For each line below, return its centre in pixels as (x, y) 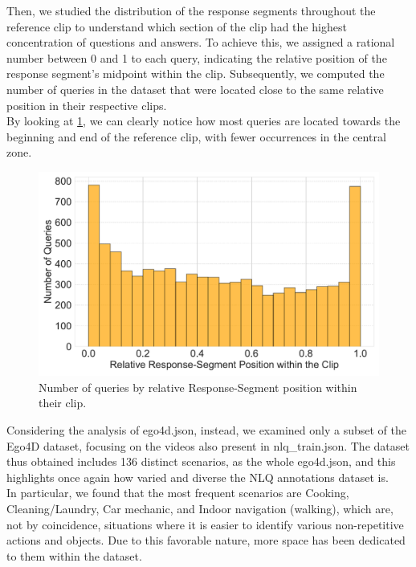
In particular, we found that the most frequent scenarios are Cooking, (178, 493)
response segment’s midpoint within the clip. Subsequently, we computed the (196, 73)
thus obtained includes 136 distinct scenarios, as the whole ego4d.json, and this (201, 461)
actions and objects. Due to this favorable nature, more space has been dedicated (206, 540)
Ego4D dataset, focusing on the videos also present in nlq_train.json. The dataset (208, 445)
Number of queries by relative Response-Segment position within (198, 387)
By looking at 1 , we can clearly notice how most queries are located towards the (204, 121)
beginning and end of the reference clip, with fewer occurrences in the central (196, 136)
